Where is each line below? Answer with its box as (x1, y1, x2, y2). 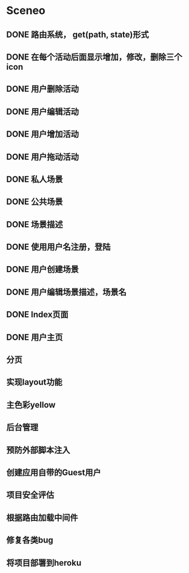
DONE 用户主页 (6, 332, 64, 342)
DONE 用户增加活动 (6, 129, 79, 140)
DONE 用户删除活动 (6, 84, 79, 94)
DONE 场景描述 (6, 219, 64, 230)
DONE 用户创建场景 (6, 264, 79, 275)
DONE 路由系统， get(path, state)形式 (6, 29, 150, 39)
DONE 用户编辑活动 (6, 106, 79, 117)
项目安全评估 (6, 490, 55, 500)
